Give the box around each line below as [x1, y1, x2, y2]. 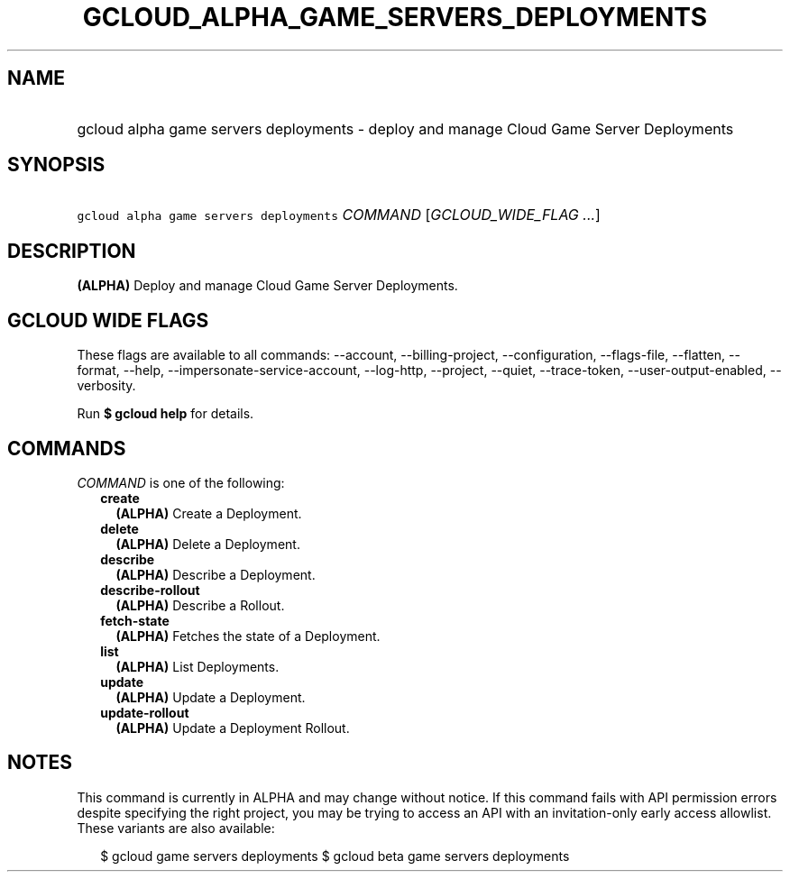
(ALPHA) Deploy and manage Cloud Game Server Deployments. [77, 278, 458, 294]
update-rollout [100, 704, 189, 720]
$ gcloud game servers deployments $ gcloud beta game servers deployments [100, 847, 570, 864]
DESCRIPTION [7, 239, 136, 262]
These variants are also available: [77, 819, 275, 836]
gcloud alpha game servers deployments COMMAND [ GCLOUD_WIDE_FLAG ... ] [77, 206, 601, 224]
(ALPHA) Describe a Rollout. [115, 597, 285, 613]
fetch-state [100, 612, 170, 628]
